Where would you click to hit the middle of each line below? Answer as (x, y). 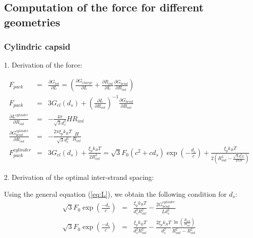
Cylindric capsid (37, 46)
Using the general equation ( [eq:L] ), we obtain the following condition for (116, 194)
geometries (32, 22)
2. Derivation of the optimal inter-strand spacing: (79, 177)
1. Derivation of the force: (43, 65)
